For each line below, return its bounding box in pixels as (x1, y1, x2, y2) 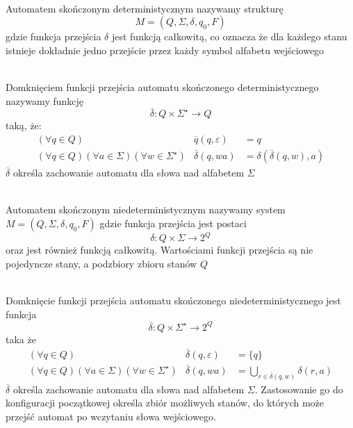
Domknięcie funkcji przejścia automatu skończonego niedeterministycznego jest (6, 293, 341, 308)
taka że (6, 331, 36, 346)
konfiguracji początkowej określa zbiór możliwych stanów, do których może (6, 395, 325, 410)
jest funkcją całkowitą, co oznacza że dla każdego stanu (111, 29, 347, 44)
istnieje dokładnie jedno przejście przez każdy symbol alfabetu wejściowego (6, 42, 325, 57)
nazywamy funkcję (6, 93, 83, 108)
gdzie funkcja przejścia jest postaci (99, 215, 247, 230)
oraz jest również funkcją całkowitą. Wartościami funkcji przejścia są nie (6, 242, 313, 257)
